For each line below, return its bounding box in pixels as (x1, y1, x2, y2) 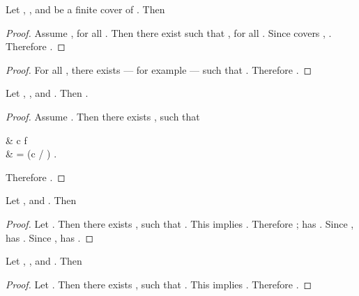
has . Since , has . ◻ (6, 230, 94, 244)
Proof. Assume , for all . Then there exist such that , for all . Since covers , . (6, 25, 332, 40)
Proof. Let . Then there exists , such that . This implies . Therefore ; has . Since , (6, 216, 354, 231)
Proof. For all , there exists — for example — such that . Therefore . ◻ (6, 62, 312, 77)
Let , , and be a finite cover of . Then (6, 2, 165, 16)
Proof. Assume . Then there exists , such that (6, 109, 200, 123)
